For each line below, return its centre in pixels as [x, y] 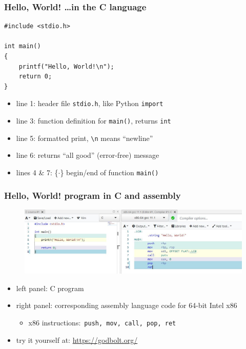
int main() [23, 46]
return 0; [35, 77]
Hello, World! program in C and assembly [93, 195]
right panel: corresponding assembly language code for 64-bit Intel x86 [127, 305]
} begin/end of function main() [109, 172]
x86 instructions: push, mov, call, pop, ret [102, 323]
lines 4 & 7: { [37, 172]
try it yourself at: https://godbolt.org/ [77, 340]
